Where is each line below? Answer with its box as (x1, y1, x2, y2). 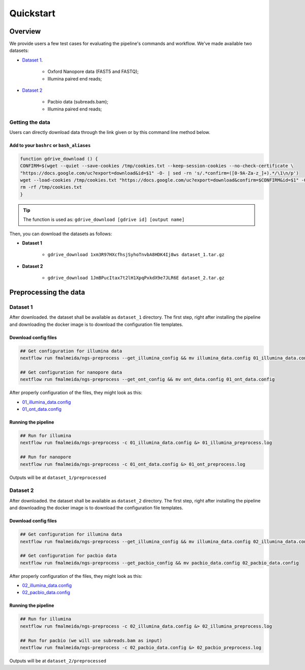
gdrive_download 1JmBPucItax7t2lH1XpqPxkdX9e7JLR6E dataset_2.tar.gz (47, 275, 225, 281)
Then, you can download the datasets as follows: (9, 231, 112, 237)
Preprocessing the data (9, 288, 85, 297)
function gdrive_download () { (20, 156, 99, 161)
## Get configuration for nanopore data (20, 369, 122, 375)
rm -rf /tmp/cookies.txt (20, 184, 82, 190)
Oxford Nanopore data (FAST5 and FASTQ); (47, 69, 139, 75)
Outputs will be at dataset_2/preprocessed (9, 657, 107, 664)
